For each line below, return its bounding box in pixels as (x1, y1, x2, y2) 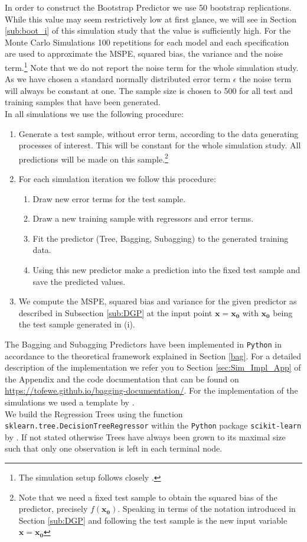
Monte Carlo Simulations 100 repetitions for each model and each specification (5, 35, 289, 48)
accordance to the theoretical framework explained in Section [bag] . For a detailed (5, 349, 302, 362)
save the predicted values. (32, 275, 126, 287)
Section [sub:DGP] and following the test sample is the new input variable (18, 514, 288, 526)
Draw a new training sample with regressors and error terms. (32, 212, 254, 225)
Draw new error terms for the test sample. (32, 192, 186, 205)
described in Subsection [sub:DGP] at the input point (18, 306, 213, 319)
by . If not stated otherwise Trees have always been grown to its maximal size (5, 430, 286, 443)
